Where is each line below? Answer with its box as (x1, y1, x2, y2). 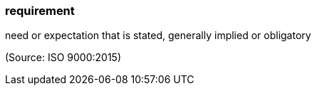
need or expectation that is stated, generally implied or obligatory (5, 29, 311, 42)
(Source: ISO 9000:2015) (5, 51, 122, 64)
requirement (5, 4, 75, 18)
